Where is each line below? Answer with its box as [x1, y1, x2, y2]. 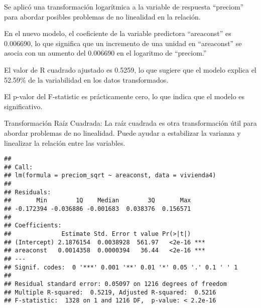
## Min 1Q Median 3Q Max [4, 197, 191, 204]
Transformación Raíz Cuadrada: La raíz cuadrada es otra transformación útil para [4, 118, 257, 128]
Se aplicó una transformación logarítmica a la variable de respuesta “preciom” [4, 2, 244, 12]
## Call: [4, 163, 33, 171]
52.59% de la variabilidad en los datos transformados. [4, 74, 169, 85]
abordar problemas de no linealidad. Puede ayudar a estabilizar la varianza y [4, 127, 241, 138]
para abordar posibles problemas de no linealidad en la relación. [4, 11, 201, 22]
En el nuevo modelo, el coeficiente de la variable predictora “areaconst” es [4, 28, 231, 39]
